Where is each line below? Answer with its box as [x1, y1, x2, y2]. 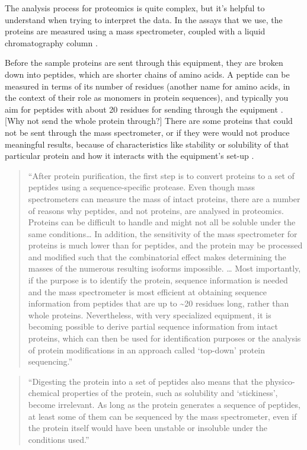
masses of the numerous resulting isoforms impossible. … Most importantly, [28, 262, 301, 275]
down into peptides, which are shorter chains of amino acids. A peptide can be [5, 68, 290, 80]
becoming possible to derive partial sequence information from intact [28, 320, 278, 333]
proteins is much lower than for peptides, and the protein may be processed [28, 239, 303, 251]
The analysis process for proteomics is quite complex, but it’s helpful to [5, 2, 265, 14]
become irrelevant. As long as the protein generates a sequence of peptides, [28, 398, 300, 410]
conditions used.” [28, 433, 89, 445]
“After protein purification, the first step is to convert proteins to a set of [28, 169, 295, 181]
